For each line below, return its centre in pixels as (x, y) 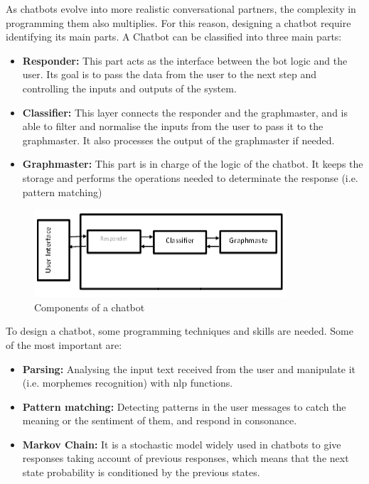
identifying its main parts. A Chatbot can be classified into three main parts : (174, 37)
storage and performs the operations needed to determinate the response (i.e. (190, 177)
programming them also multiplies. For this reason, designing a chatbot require (178, 22)
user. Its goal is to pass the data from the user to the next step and (170, 74)
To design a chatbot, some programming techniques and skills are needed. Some (180, 331)
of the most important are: (64, 344)
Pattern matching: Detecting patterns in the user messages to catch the (184, 406)
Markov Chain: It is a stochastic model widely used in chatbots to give (182, 444)
